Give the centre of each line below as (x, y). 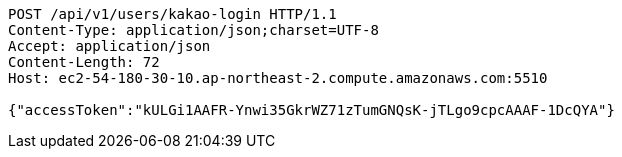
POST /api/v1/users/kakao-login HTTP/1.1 (172, 14)
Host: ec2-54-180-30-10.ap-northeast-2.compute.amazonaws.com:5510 (278, 78)
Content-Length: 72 (84, 62)
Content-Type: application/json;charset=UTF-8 (193, 30)
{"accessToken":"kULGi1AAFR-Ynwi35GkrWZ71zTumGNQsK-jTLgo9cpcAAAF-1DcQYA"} (311, 110)
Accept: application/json (109, 46)
